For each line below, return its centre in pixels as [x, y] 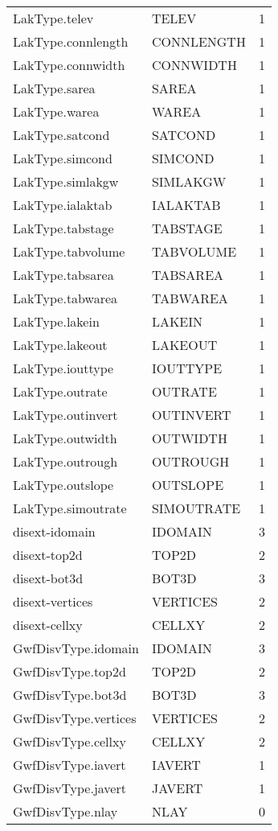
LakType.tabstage [63, 228]
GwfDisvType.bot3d [70, 695]
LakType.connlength [71, 41]
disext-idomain [54, 531]
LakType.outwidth [65, 438]
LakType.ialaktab [63, 205]
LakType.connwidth [69, 65]
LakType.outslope [63, 485]
